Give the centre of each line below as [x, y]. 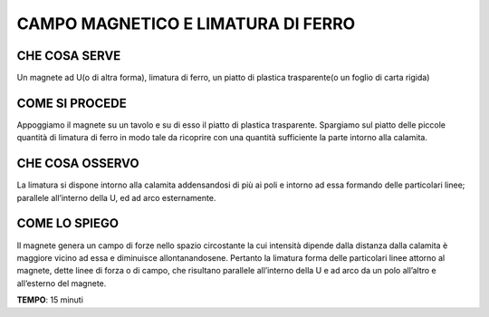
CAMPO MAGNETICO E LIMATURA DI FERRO [186, 24]
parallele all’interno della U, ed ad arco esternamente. [116, 197]
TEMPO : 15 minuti [50, 300]
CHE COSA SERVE [69, 56]
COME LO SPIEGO [68, 223]
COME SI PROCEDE [72, 103]
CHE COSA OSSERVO [78, 163]
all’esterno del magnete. [62, 283]
